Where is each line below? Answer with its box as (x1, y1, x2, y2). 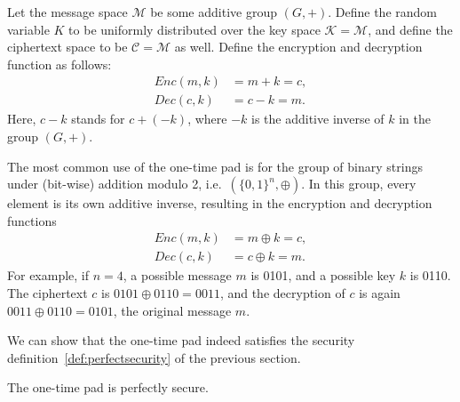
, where (187, 109, 227, 128)
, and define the (368, 20, 453, 38)
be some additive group (150, 3, 277, 20)
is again (359, 284, 401, 302)
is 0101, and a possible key (250, 266, 396, 285)
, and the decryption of (219, 284, 345, 302)
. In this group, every (301, 174, 416, 193)
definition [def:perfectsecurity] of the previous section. (7, 348, 301, 366)
